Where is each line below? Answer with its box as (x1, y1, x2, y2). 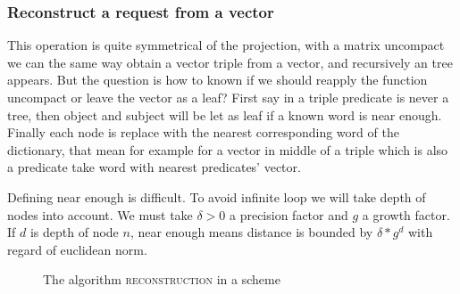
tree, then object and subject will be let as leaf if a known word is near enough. (7, 105, 442, 124)
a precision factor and (230, 205, 348, 224)
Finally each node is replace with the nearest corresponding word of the (7, 123, 399, 142)
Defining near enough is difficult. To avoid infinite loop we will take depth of (7, 187, 426, 206)
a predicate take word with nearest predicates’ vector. (7, 158, 301, 176)
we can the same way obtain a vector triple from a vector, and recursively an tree (7, 53, 453, 71)
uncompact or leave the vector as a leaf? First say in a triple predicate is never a (7, 88, 449, 106)
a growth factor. (362, 205, 450, 224)
